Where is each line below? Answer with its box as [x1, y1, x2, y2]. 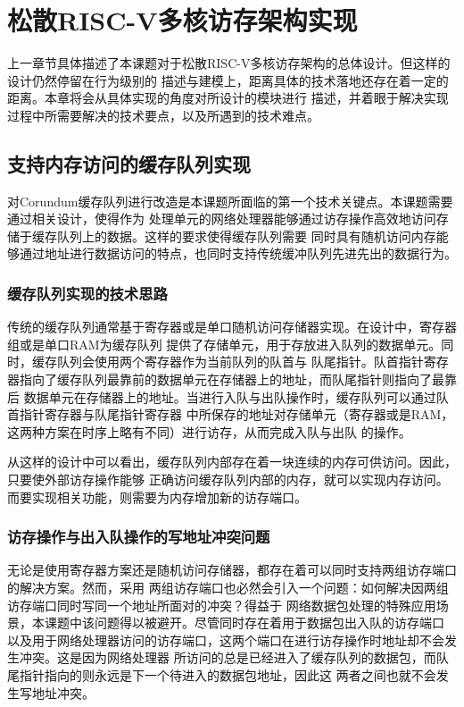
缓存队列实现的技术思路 [7, 282, 168, 304]
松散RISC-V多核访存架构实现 [7, 2, 358, 38]
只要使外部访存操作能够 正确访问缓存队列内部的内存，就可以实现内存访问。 [7, 470, 449, 489]
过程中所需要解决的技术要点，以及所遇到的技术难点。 [7, 105, 319, 124]
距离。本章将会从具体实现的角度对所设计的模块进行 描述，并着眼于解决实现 [7, 88, 449, 107]
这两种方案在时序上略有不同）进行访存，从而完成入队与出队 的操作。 [7, 422, 411, 441]
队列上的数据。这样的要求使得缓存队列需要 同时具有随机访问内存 [56, 226, 436, 245]
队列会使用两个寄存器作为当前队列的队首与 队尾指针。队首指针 [56, 352, 424, 371]
